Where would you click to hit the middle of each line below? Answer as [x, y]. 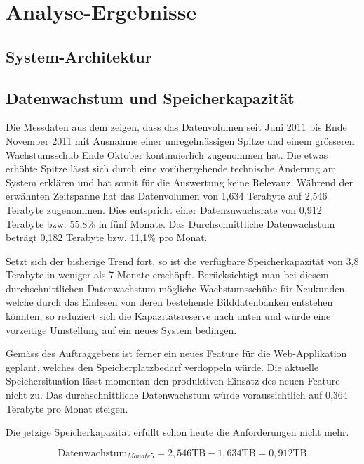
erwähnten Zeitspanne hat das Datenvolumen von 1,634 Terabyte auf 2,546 [167, 196]
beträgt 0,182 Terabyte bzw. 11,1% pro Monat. [107, 237]
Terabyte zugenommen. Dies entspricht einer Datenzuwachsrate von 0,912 [164, 209]
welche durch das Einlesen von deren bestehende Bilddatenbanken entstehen [169, 302]
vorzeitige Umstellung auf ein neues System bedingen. [121, 329]
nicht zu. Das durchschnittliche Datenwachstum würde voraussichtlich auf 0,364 [177, 395]
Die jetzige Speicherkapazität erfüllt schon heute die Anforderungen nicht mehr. [177, 432]
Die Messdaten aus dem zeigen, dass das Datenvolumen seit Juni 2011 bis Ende [176, 127]
